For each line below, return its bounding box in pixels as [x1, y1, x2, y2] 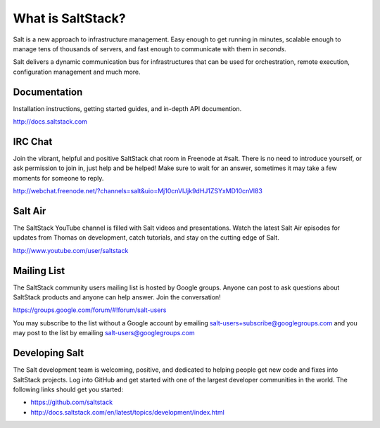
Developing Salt [13, 347, 84, 359]
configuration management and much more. [13, 67, 141, 76]
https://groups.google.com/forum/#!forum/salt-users [13, 306, 167, 314]
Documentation [13, 86, 83, 98]
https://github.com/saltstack [30, 398, 113, 407]
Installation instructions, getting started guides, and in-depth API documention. [13, 104, 242, 112]
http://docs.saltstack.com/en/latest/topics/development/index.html [30, 408, 224, 416]
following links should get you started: [13, 385, 124, 394]
